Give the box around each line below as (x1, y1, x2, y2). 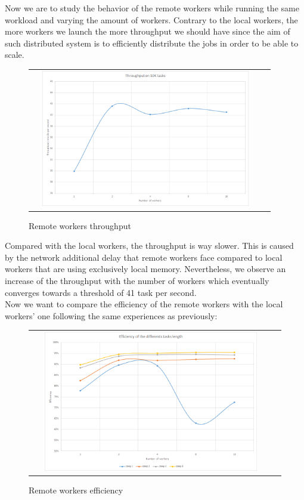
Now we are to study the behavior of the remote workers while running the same (5, 2, 299, 14)
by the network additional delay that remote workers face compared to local (5, 251, 283, 263)
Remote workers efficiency (29, 484, 123, 496)
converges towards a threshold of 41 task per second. (5, 286, 197, 298)
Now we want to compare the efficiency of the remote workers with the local (5, 298, 283, 310)
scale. (5, 48, 24, 61)
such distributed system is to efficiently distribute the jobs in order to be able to (5, 36, 299, 49)
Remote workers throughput (29, 219, 131, 232)
